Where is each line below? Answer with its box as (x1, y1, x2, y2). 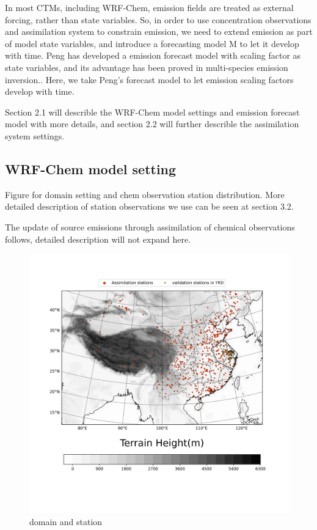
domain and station (29, 515, 103, 528)
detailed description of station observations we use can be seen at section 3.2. (5, 200, 294, 213)
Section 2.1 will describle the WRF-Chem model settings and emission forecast (5, 105, 300, 118)
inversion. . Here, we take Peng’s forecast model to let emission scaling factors (5, 73, 294, 86)
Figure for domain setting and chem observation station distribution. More (5, 188, 285, 201)
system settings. (5, 129, 65, 142)
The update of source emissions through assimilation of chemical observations (5, 220, 295, 233)
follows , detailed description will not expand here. (5, 232, 191, 245)
